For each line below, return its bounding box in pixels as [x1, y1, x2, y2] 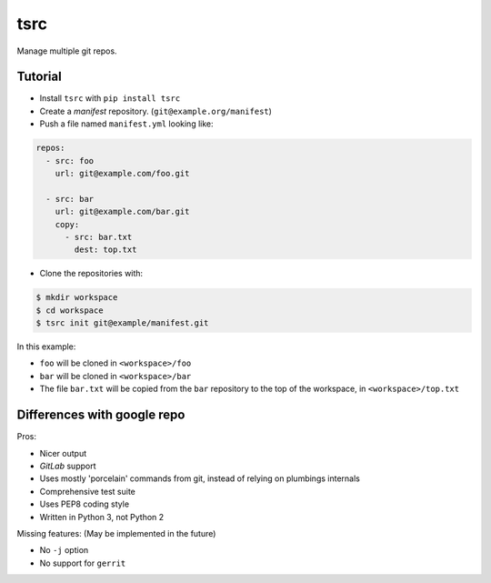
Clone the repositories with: [39, 268, 144, 279]
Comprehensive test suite [39, 486, 136, 497]
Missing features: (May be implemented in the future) [16, 528, 216, 538]
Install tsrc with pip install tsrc [39, 93, 181, 104]
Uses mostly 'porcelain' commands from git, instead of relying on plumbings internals [39, 473, 361, 484]
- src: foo [45, 156, 95, 166]
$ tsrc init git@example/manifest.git [35, 318, 209, 328]
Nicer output [39, 447, 86, 458]
